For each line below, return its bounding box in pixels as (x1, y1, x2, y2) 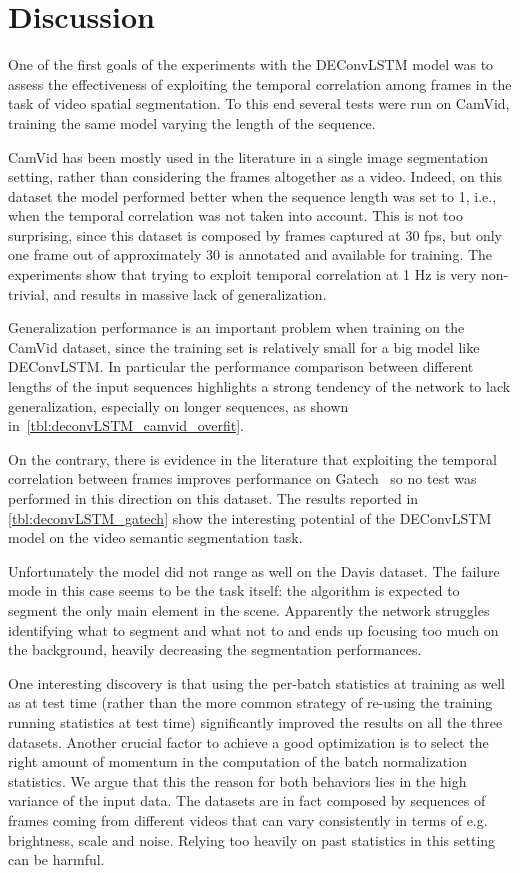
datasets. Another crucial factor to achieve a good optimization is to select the (8, 731, 489, 752)
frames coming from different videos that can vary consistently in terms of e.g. (8, 809, 488, 830)
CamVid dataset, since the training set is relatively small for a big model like (8, 336, 480, 357)
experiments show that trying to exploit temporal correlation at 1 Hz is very (8, 264, 477, 285)
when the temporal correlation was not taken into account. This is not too (8, 205, 463, 226)
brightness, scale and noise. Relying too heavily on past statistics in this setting (8, 829, 496, 850)
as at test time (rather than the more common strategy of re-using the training (8, 692, 493, 713)
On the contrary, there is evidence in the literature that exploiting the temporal (8, 448, 497, 469)
